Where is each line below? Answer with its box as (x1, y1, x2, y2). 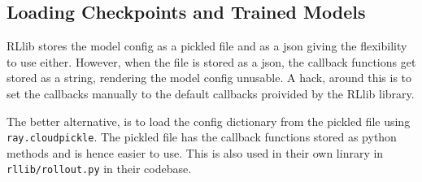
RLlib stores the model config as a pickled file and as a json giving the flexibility (7, 37, 407, 54)
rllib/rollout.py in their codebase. (7, 160, 192, 177)
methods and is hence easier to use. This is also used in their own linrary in (7, 144, 384, 161)
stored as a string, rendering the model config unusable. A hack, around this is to (7, 69, 412, 86)
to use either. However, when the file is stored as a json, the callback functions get (7, 53, 416, 70)
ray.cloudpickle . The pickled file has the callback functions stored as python (7, 128, 397, 145)
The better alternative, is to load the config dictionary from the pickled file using (7, 112, 411, 129)
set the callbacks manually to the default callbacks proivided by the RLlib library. (7, 84, 415, 102)
